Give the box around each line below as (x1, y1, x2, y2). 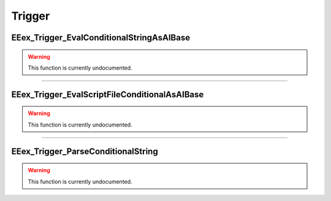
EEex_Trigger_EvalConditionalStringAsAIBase (11, 32, 190, 43)
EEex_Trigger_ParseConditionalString (11, 146, 159, 156)
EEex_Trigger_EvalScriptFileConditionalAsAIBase (11, 89, 204, 100)
